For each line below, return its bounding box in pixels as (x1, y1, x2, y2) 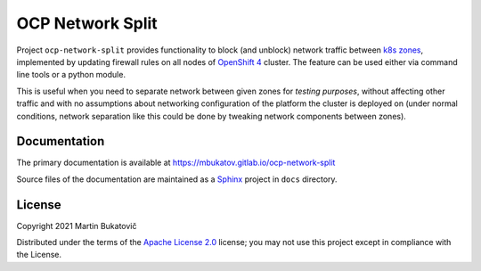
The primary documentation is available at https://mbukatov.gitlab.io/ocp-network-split (16, 157, 336, 168)
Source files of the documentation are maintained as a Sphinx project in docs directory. (16, 174, 338, 185)
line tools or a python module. (16, 70, 126, 80)
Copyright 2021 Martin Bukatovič (16, 220, 137, 231)
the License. (16, 250, 62, 260)
